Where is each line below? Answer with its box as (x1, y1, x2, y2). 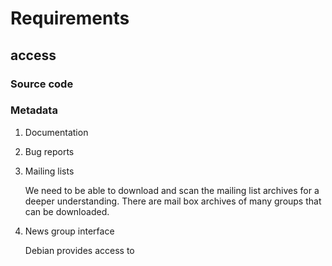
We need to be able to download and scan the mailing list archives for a (24, 184, 320, 196)
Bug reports (24, 145, 75, 157)
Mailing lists (24, 165, 75, 177)
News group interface (24, 225, 115, 237)
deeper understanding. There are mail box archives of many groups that (24, 195, 322, 207)
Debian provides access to (24, 244, 135, 256)
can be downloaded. (24, 205, 110, 217)
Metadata (10, 103, 58, 117)
